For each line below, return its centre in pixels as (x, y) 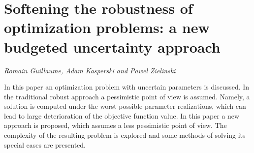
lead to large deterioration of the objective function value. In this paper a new (122, 115)
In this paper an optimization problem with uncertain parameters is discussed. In (127, 87)
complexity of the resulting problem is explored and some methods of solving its (125, 135)
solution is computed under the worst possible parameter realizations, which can (125, 106)
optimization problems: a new (107, 27)
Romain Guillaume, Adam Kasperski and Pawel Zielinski (90, 70)
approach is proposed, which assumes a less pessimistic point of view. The (115, 125)
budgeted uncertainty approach (112, 46)
